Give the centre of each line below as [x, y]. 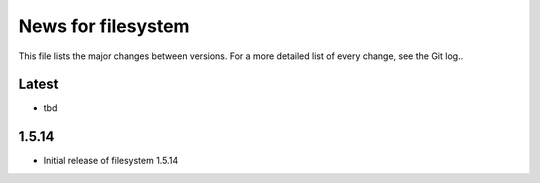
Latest [38, 84]
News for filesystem [104, 26]
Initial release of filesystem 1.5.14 [111, 161]
